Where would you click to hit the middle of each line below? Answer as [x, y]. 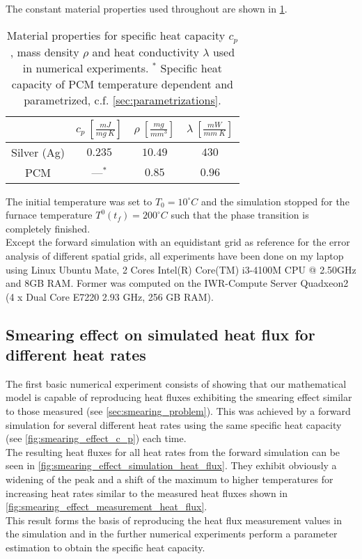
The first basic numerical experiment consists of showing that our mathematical [176, 383]
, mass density [45, 52]
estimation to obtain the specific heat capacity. [105, 547]
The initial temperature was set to [79, 201]
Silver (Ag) [38, 152]
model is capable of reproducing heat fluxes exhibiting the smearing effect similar [179, 397]
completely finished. [48, 228]
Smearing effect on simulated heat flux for [160, 334]
